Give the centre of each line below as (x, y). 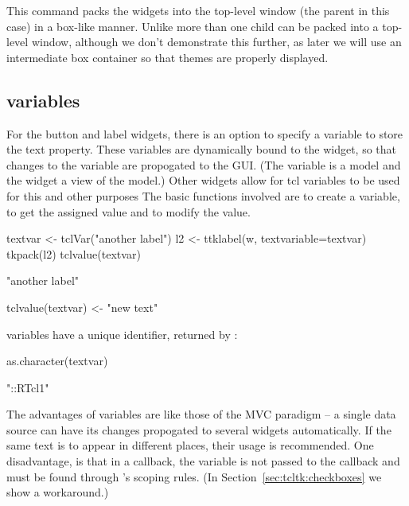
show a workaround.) (58, 492)
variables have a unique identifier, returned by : (122, 334)
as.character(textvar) (57, 361)
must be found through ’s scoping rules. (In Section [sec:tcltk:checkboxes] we (194, 476)
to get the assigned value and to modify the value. (129, 211)
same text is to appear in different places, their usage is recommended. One (190, 445)
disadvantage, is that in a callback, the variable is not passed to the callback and (203, 461)
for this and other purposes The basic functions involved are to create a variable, (203, 195)
